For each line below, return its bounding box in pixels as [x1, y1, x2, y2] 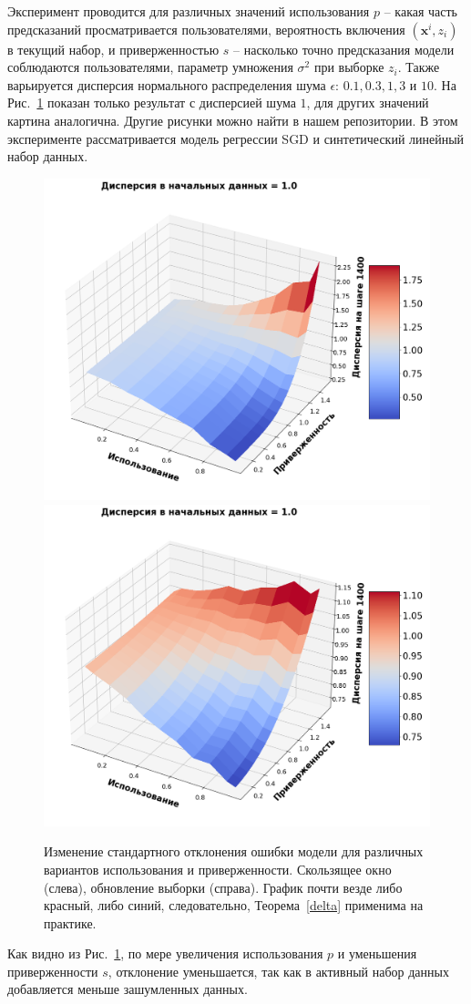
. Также [397, 57, 440, 77]
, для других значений [306, 93, 429, 112]
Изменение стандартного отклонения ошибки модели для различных [44, 842, 424, 861]
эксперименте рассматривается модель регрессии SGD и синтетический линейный [7, 128, 465, 148]
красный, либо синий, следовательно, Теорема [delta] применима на [44, 896, 424, 915]
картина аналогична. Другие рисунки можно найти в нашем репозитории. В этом [7, 110, 458, 129]
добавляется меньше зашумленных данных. [7, 979, 248, 999]
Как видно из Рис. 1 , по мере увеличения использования [7, 944, 323, 963]
